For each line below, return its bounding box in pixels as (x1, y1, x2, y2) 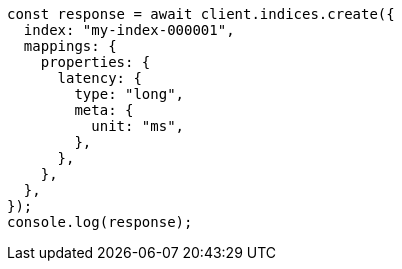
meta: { (74, 102, 134, 118)
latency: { (57, 70, 142, 86)
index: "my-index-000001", (23, 22, 235, 38)
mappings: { (23, 38, 117, 54)
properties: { (40, 54, 151, 70)
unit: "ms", (91, 118, 185, 134)
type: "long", (74, 86, 185, 102)
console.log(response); (7, 214, 193, 230)
